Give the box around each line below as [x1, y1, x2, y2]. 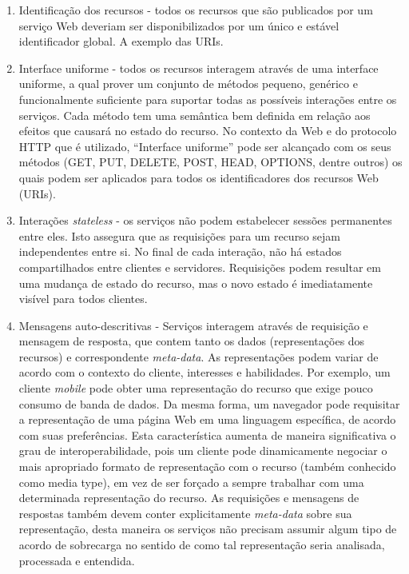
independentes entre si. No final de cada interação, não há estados [18, 243, 342, 260]
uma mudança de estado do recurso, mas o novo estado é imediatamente [18, 274, 373, 291]
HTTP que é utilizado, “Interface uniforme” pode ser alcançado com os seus [18, 138, 391, 154]
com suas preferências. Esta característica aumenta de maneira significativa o [18, 426, 396, 443]
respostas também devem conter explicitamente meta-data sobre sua [18, 504, 352, 521]
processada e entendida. [18, 552, 135, 568]
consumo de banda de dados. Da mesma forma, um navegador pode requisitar [18, 395, 400, 412]
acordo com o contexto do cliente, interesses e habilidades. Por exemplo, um [18, 364, 391, 381]
